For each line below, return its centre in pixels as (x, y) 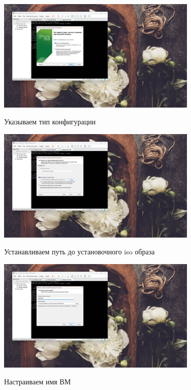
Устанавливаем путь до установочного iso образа (79, 252)
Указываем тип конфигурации (50, 122)
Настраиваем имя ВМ (38, 382)
